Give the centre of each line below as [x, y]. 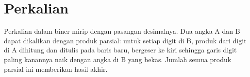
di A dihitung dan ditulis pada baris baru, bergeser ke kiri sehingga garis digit [120, 50]
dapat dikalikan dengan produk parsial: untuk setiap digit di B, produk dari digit [125, 40]
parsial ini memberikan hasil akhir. [56, 69]
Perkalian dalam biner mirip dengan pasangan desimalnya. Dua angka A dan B [122, 31]
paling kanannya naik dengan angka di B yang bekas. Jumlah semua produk [118, 59]
